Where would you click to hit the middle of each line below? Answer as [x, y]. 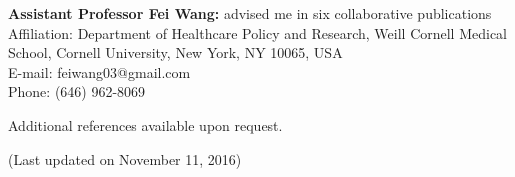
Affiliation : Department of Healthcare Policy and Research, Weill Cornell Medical [258, 32]
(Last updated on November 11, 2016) [125, 158]
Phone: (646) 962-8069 [77, 91]
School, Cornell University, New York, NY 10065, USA [175, 52]
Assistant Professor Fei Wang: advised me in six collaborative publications [250, 13]
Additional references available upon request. [145, 124]
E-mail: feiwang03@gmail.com [99, 71]
